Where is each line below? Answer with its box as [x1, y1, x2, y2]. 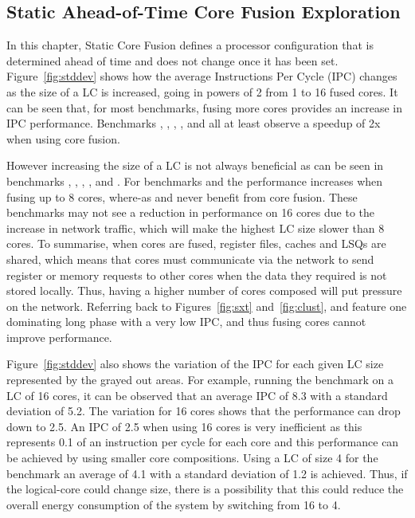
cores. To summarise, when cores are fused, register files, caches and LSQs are [6, 235, 386, 252]
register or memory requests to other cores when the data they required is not [6, 266, 387, 283]
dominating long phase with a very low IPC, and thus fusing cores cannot [6, 313, 366, 330]
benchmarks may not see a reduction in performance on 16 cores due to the [6, 204, 374, 221]
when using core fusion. [6, 130, 120, 147]
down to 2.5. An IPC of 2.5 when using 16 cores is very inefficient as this [6, 418, 362, 434]
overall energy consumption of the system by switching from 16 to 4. [6, 496, 341, 512]
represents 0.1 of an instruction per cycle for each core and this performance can [6, 434, 399, 450]
